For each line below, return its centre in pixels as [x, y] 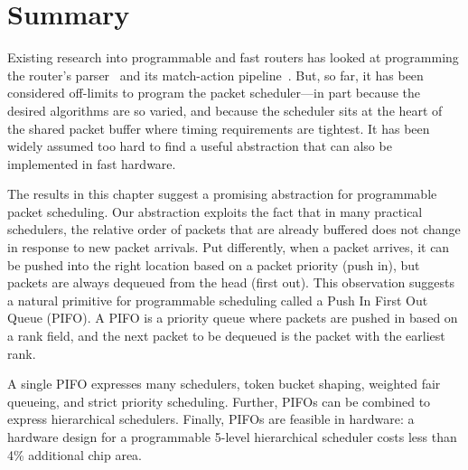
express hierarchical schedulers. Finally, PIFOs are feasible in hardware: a [211, 419]
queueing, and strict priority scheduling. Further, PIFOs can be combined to [219, 401]
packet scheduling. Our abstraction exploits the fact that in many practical [215, 211]
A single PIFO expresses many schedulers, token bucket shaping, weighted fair [224, 384]
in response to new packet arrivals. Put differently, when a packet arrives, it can [229, 247]
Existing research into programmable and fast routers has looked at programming [233, 57]
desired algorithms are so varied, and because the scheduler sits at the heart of [225, 110]
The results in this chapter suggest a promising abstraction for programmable [222, 194]
